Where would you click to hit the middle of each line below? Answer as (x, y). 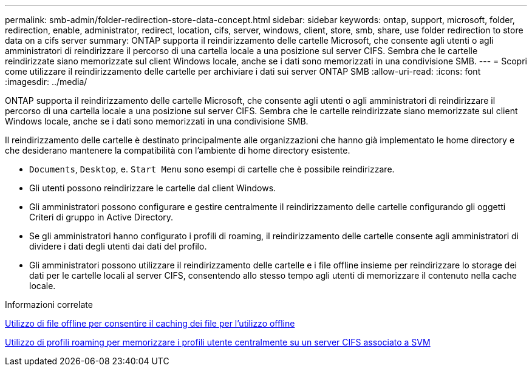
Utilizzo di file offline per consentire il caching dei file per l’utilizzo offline (150, 323)
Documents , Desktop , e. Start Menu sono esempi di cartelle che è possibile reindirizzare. (212, 169)
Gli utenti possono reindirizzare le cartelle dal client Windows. (153, 188)
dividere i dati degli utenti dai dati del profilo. (118, 246)
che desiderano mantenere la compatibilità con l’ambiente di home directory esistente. (178, 150)
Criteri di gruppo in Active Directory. (101, 217)
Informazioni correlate (49, 305)
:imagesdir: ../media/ (46, 82)
